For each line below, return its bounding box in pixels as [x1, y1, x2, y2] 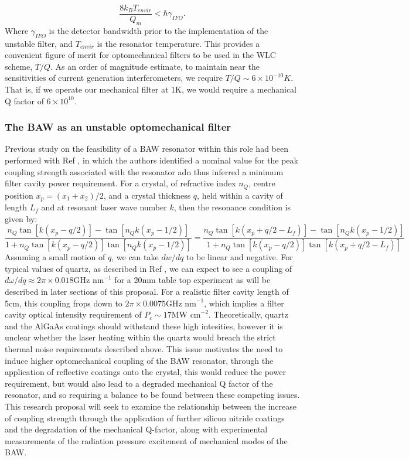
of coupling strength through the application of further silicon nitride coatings [5, 411, 285, 424]
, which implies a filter [204, 297, 284, 309]
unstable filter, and [5, 37, 73, 49]
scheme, [5, 60, 33, 72]
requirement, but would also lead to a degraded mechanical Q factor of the [5, 377, 273, 389]
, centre [248, 177, 275, 189]
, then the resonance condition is [173, 201, 291, 213]
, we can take [111, 251, 159, 263]
